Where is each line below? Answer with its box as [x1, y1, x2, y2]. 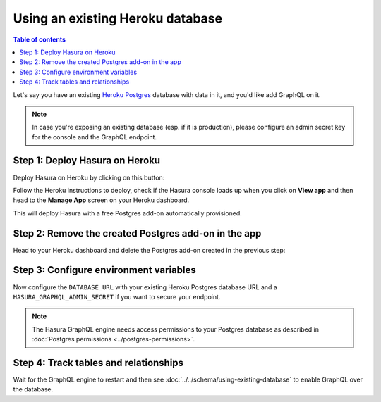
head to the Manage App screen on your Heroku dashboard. [13, 196, 190, 204]
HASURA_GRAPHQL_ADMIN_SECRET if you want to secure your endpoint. [13, 292, 221, 301]
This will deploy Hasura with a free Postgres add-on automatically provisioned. [13, 208, 243, 218]
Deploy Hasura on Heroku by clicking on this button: [13, 173, 165, 182]
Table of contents [13, 35, 66, 44]
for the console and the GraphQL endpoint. [32, 132, 157, 141]
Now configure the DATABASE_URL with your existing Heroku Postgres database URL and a [13, 282, 278, 291]
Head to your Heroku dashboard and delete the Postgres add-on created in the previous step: [13, 246, 286, 254]
